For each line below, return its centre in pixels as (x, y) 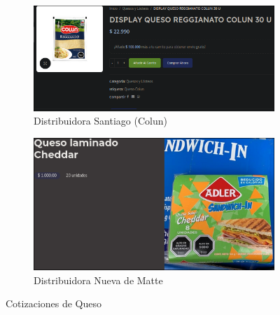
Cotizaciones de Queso (54, 303)
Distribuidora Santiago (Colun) (100, 121)
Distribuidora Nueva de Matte (98, 280)
